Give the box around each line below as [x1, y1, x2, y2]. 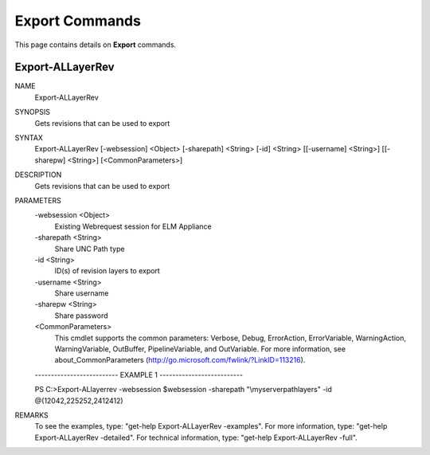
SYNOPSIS [14, 108, 51, 117]
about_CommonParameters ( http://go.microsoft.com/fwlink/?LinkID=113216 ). [54, 355, 306, 365]
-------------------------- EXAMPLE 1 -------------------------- [34, 370, 243, 379]
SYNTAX [14, 133, 44, 143]
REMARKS [14, 410, 49, 420]
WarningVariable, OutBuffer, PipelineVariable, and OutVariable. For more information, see [54, 344, 346, 354]
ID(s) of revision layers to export [54, 266, 161, 276]
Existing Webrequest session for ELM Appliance [54, 222, 213, 231]
